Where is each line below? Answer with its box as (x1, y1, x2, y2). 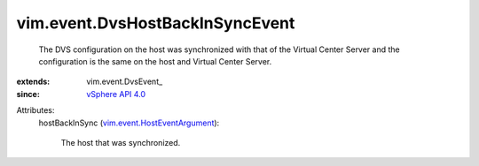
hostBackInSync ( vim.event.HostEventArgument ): (38, 117, 220, 128)
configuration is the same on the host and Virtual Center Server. (38, 56, 272, 66)
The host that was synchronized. (60, 137, 181, 147)
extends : (16, 76, 51, 87)
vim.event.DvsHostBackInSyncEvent (16, 13, 295, 33)
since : (16, 88, 40, 99)
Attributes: (16, 105, 55, 116)
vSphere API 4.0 (86, 88, 146, 99)
